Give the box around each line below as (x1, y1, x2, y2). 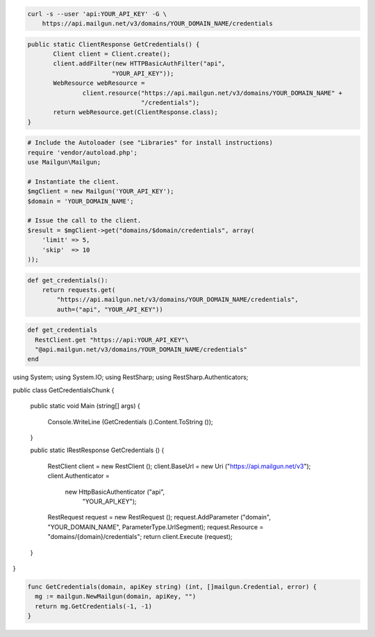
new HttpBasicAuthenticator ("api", (65, 487, 165, 496)
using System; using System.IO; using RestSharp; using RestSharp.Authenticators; (12, 373, 249, 382)
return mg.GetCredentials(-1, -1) (35, 602, 153, 610)
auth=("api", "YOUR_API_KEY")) (56, 305, 163, 313)
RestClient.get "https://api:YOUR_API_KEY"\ (35, 336, 189, 344)
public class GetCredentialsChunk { (12, 386, 115, 394)
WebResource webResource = (53, 79, 145, 87)
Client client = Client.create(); (53, 49, 171, 58)
